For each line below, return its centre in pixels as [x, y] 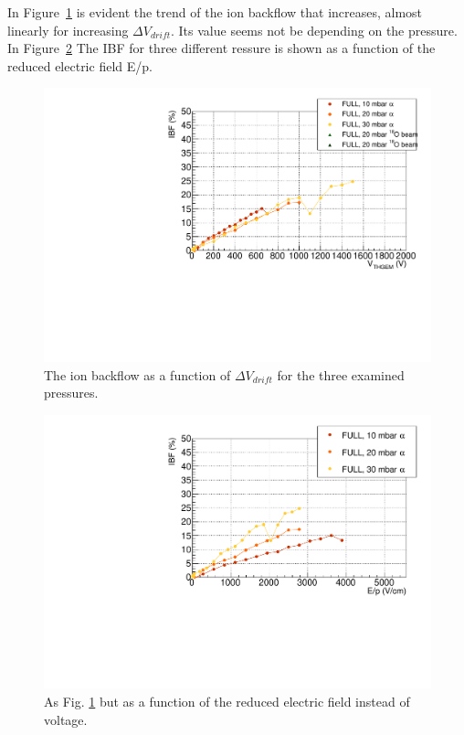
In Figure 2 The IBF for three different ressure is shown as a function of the [221, 48]
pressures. [71, 393]
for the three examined [341, 374]
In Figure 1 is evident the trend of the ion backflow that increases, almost [215, 12]
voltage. [66, 719]
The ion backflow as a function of [137, 374]
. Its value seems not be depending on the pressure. [314, 30]
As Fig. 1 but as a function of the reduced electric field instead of [227, 702]
